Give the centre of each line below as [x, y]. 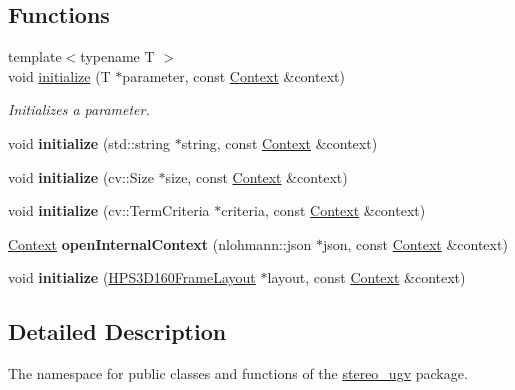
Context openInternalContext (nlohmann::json [160, 243]
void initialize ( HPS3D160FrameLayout [132, 277]
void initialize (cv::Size [81, 176]
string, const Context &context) [279, 142]
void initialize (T [59, 75]
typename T [117, 56]
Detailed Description [117, 331]
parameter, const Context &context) [233, 75]
